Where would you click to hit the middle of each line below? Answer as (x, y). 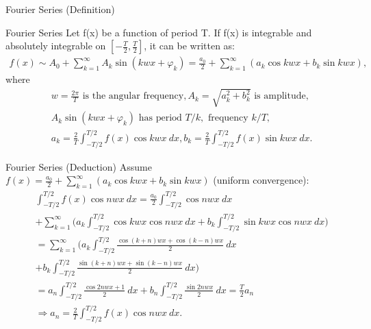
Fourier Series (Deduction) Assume (79, 166)
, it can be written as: (190, 46)
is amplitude (280, 96)
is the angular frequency (133, 96)
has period (160, 118)
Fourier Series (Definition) (60, 9)
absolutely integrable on (56, 46)
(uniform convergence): (261, 180)
